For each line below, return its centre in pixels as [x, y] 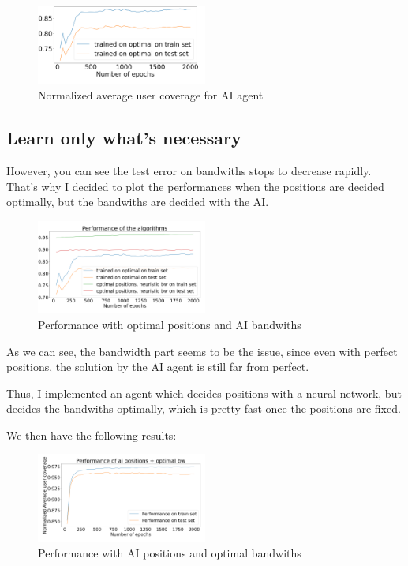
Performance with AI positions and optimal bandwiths [170, 553]
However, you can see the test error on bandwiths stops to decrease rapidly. [189, 170]
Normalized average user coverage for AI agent [151, 95]
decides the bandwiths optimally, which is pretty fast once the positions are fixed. [204, 409]
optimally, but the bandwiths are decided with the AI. [138, 202]
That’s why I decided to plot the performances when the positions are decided [195, 186]
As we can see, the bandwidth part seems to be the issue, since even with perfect [202, 351]
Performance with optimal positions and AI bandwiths [170, 324]
